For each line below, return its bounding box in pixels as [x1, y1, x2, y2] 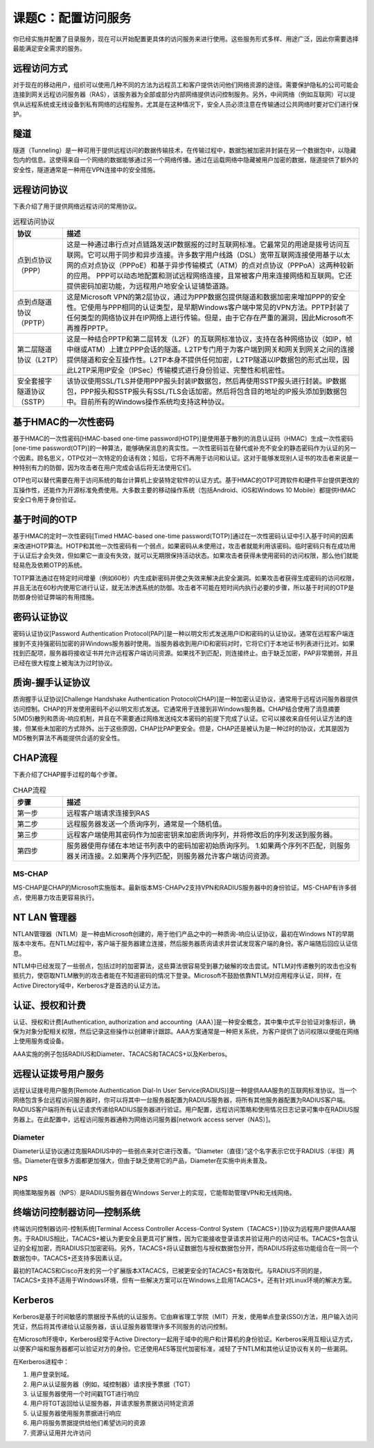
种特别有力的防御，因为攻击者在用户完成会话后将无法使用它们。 [12, 463, 195, 472]
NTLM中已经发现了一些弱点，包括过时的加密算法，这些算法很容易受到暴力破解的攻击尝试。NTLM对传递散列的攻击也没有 [12, 961, 357, 970]
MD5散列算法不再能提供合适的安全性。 [12, 734, 124, 742]
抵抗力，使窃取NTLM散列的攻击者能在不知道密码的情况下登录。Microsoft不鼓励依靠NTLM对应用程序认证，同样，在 [12, 972, 342, 980]
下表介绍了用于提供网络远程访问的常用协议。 [12, 202, 141, 210]
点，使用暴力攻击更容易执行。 [12, 893, 98, 902]
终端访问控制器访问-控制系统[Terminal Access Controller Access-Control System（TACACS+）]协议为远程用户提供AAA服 [12, 1225, 357, 1233]
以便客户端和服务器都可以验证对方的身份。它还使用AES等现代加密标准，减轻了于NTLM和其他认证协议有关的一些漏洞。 [12, 1345, 352, 1353]
